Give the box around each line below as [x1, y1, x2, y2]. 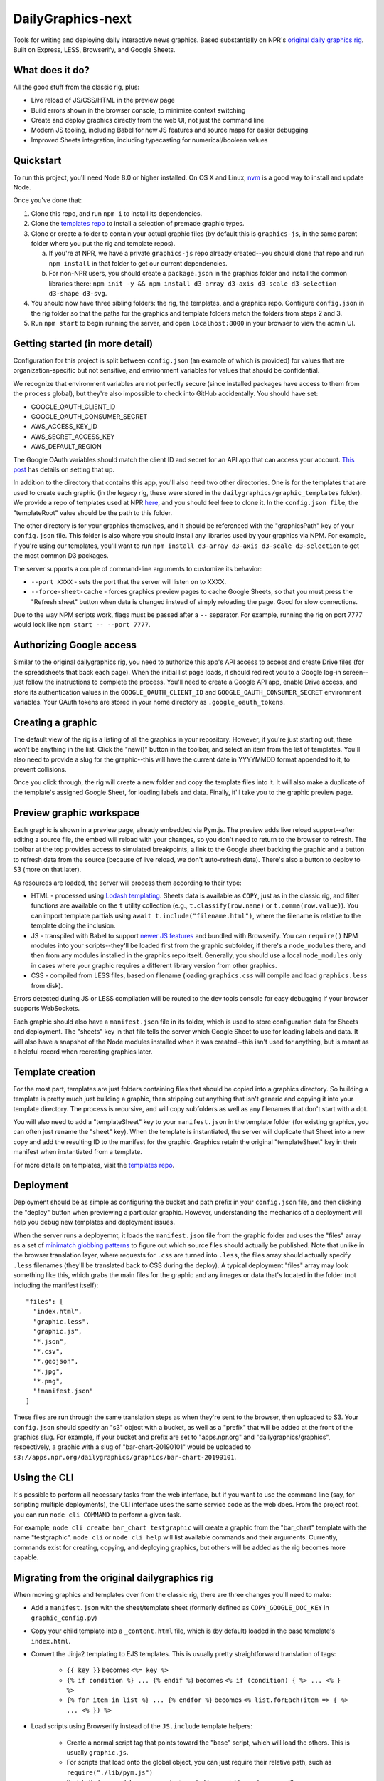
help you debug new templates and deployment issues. [13, 1218, 176, 1227]
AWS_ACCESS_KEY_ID [31, 422, 97, 431]
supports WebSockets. [13, 1004, 80, 1013]
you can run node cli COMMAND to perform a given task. [13, 1510, 182, 1519]
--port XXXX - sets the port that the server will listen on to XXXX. [31, 577, 227, 586]
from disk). [31, 981, 63, 990]
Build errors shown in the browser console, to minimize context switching [31, 105, 246, 114]
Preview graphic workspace [13, 806, 140, 819]
